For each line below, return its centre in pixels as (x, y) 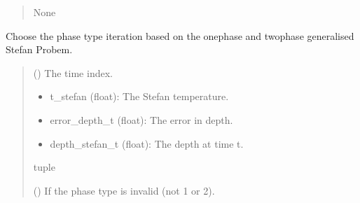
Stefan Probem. (39, 49)
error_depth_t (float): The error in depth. (141, 119)
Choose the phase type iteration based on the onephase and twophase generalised (180, 35)
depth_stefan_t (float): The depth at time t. (147, 143)
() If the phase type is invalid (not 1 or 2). (124, 190)
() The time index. (73, 72)
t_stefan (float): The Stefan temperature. (139, 96)
